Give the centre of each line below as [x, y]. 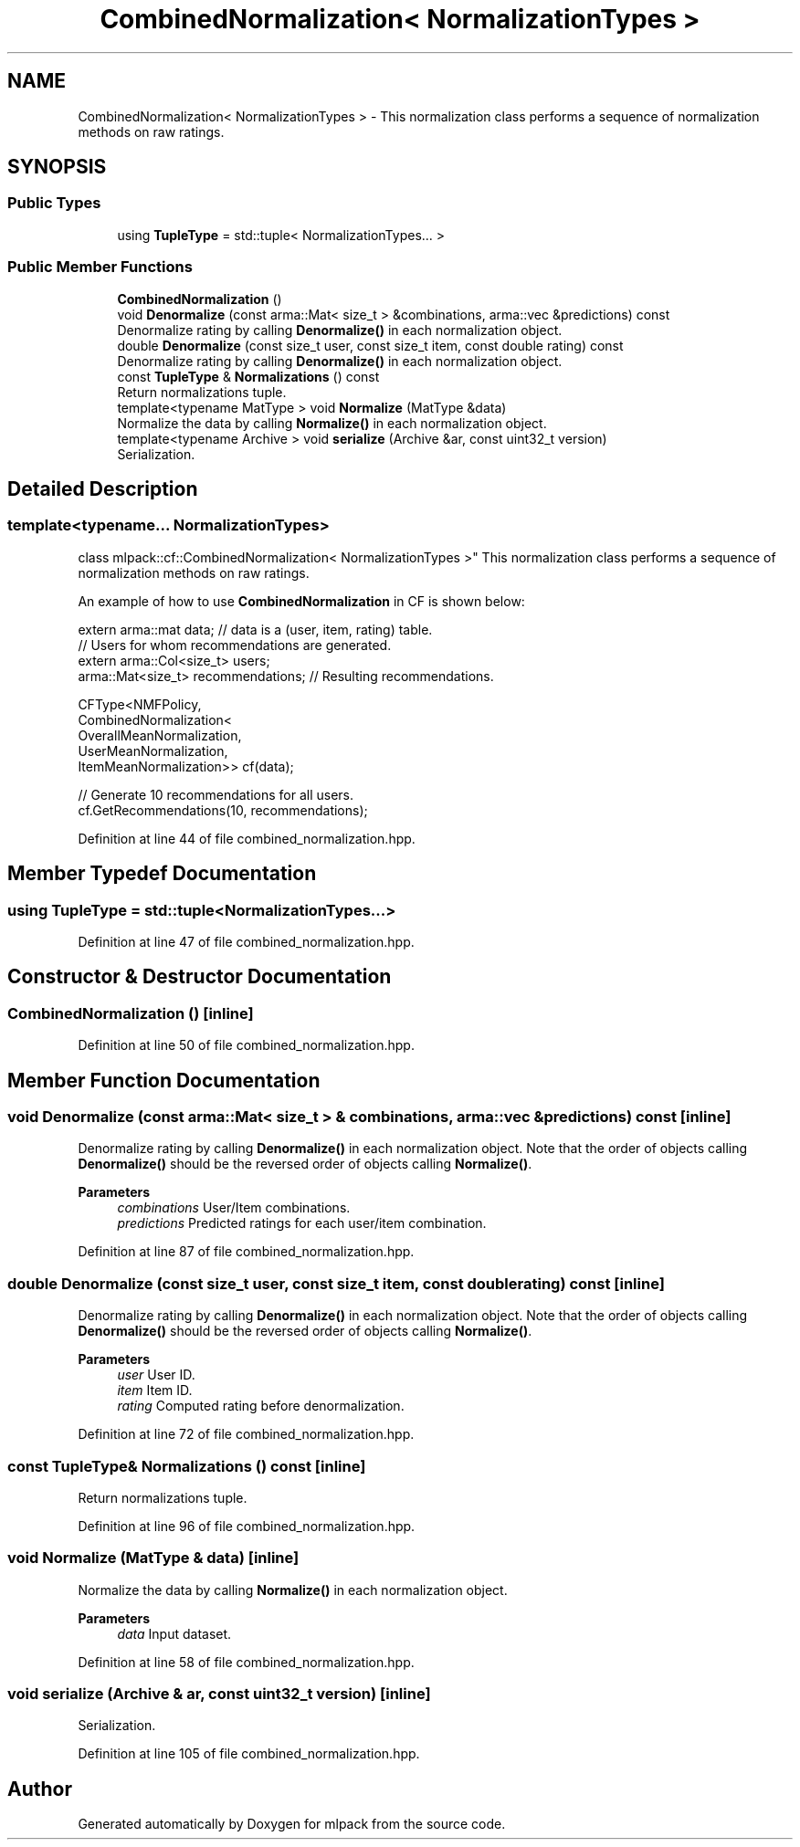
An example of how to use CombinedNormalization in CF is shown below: [301, 601]
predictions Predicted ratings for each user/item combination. [302, 1223]
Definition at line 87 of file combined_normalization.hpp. [246, 1252]
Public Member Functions [100, 267]
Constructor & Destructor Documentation [200, 977]
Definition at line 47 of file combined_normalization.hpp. [246, 942]
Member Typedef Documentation [162, 874]
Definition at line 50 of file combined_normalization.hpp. [246, 1045]
